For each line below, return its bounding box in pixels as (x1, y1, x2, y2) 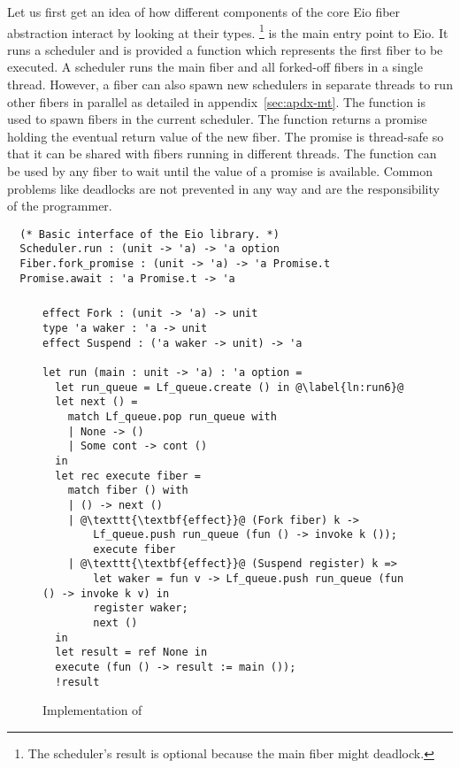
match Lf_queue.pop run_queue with (67, 410, 277, 423)
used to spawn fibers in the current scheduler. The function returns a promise (7, 110, 427, 128)
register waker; (93, 602, 188, 615)
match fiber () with (67, 484, 188, 497)
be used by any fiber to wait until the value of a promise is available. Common (7, 162, 433, 180)
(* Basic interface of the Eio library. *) (19, 227, 280, 241)
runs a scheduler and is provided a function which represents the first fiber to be (7, 40, 443, 58)
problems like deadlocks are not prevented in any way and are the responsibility (7, 179, 440, 197)
